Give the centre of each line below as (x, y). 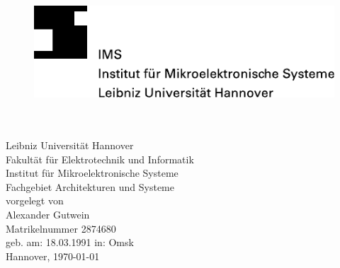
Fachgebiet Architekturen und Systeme (90, 186)
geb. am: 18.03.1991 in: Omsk (70, 242)
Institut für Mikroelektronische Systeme (92, 173)
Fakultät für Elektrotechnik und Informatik (100, 159)
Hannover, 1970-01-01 (53, 256)
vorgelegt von (35, 200)
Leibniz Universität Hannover (70, 145)
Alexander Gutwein (48, 214)
